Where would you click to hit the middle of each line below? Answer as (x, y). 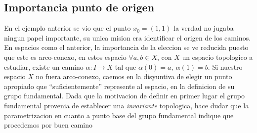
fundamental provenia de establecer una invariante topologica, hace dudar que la (127, 105)
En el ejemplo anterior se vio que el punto (67, 28)
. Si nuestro (225, 66)
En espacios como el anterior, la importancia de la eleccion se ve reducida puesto (126, 47)
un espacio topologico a (217, 57)
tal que (126, 66)
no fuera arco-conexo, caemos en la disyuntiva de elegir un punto (134, 76)
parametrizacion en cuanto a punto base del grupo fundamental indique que (119, 115)
